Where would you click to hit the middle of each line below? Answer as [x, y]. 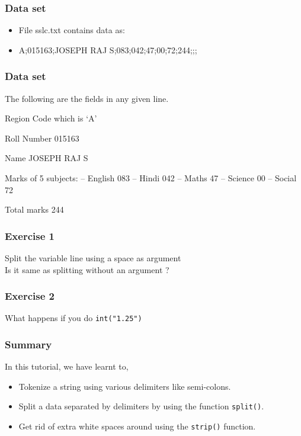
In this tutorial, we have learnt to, [67, 366]
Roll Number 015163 [42, 138]
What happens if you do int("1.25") [73, 318]
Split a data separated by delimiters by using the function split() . [141, 406]
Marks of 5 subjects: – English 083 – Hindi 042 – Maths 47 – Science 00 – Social [151, 178]
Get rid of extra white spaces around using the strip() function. [137, 426]
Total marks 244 [34, 209]
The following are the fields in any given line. [87, 98]
